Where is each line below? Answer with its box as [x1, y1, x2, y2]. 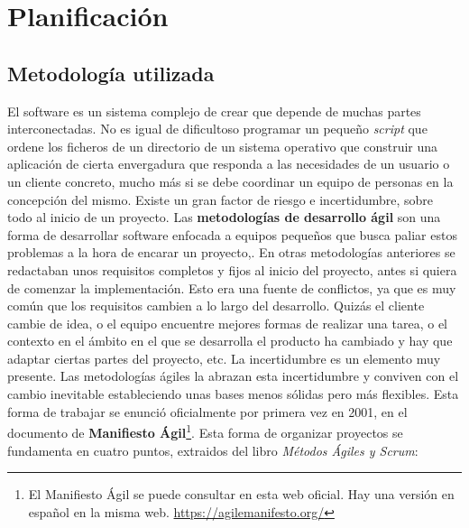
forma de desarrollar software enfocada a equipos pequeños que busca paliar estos [7, 225, 457, 244]
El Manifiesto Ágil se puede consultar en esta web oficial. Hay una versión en [28, 485, 455, 504]
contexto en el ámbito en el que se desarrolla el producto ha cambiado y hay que [7, 331, 453, 350]
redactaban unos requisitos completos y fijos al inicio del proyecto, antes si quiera [7, 260, 457, 279]
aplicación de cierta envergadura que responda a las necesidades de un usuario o [7, 154, 450, 173]
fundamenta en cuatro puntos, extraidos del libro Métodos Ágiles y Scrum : [7, 440, 418, 459]
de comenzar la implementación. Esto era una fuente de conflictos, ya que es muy [7, 278, 456, 297]
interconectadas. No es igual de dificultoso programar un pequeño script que [7, 119, 428, 138]
